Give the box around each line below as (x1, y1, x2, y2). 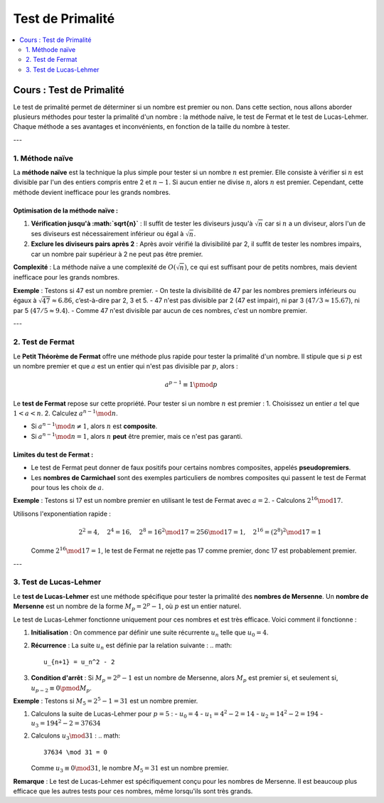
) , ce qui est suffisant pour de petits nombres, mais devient (183, 263, 357, 272)
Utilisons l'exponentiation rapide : (13, 509, 112, 518)
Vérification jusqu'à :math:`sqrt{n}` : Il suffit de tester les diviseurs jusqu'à (31, 219, 253, 228)
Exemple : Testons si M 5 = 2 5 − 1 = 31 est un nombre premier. (13, 696, 198, 707)
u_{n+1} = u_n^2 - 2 (43, 658, 115, 666)
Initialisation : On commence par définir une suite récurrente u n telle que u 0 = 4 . (31, 628, 269, 638)
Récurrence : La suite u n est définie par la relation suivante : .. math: (31, 641, 233, 652)
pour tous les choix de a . (31, 483, 105, 491)
